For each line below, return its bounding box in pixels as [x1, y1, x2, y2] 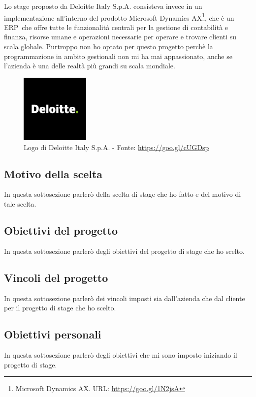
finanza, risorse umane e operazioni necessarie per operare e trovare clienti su [4, 31, 237, 42]
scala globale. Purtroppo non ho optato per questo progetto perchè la [4, 41, 213, 52]
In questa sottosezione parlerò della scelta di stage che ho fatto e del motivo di [4, 189, 241, 199]
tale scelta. [4, 198, 36, 209]
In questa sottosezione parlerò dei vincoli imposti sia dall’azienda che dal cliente [4, 293, 245, 303]
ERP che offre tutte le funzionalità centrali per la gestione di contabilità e [4, 22, 228, 32]
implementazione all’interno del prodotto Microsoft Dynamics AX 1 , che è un [4, 11, 234, 23]
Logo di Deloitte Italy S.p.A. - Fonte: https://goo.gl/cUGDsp [24, 142, 209, 152]
